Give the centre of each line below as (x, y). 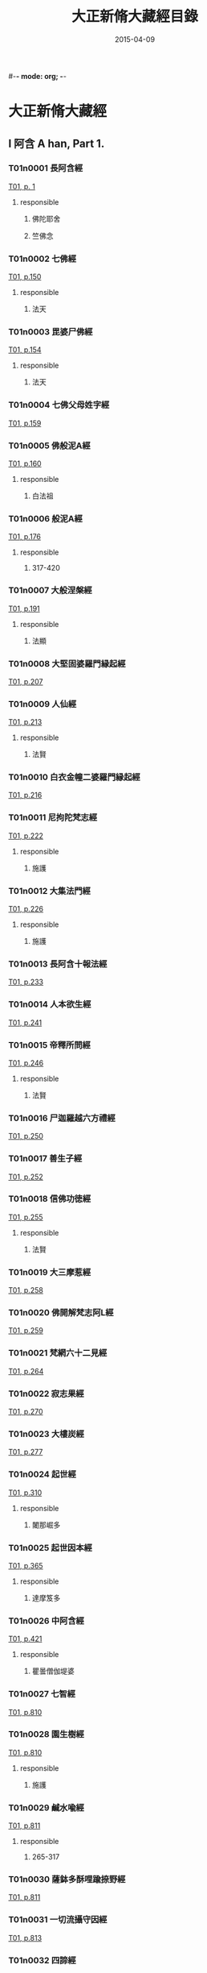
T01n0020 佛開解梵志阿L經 (61, 1313)
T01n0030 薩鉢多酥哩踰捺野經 (67, 1880)
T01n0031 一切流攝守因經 (58, 1920)
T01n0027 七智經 (42, 1694)
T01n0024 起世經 (42, 1474)
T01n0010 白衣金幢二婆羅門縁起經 (74, 777)
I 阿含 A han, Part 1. (57, 143)
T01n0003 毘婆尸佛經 (51, 332)
